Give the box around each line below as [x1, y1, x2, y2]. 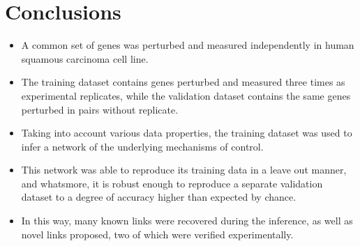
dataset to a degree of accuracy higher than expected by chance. [21, 190, 297, 204]
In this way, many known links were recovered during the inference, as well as [21, 213, 353, 228]
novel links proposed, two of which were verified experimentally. [21, 226, 294, 241]
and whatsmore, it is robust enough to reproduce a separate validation [21, 176, 323, 190]
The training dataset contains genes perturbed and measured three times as [21, 75, 345, 89]
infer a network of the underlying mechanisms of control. [21, 139, 264, 153]
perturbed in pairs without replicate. [21, 102, 179, 116]
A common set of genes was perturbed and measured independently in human [21, 38, 354, 52]
